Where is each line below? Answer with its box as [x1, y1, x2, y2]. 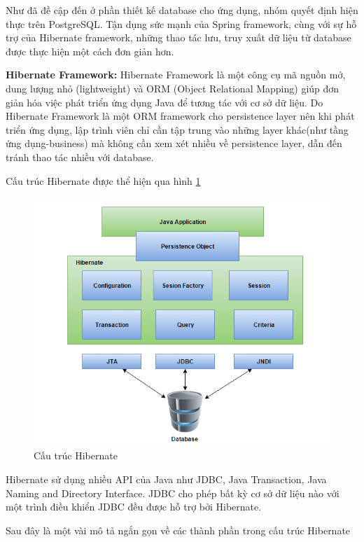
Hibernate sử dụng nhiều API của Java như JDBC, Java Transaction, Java [6, 472, 327, 487]
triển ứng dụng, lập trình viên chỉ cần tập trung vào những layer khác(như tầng [6, 122, 349, 137]
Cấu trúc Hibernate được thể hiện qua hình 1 [6, 173, 201, 188]
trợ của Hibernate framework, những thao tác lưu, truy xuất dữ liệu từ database [6, 30, 351, 45]
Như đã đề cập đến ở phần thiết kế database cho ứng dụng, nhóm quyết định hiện [6, 3, 358, 17]
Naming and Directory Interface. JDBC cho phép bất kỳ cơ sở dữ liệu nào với [6, 485, 339, 500]
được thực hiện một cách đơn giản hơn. [6, 43, 174, 58]
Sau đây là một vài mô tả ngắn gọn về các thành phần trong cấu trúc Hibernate [6, 522, 351, 537]
